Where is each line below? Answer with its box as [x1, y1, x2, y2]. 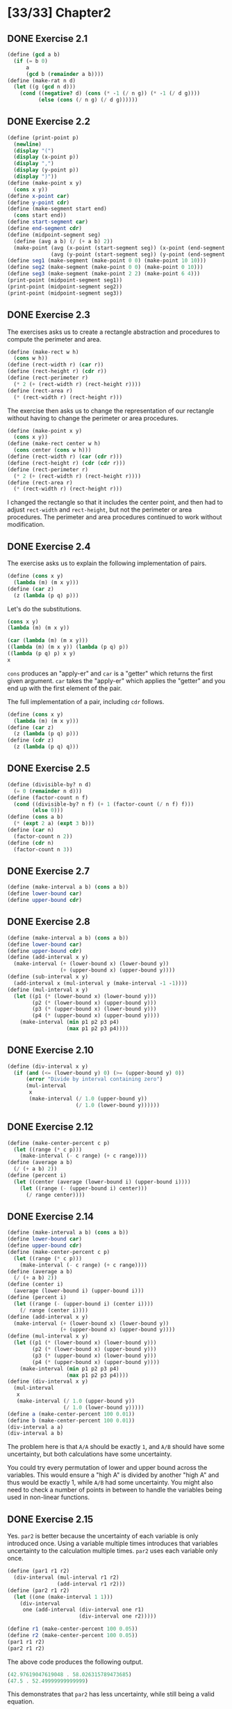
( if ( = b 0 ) [13, 57, 49, 64]
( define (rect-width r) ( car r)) [7, 361, 104, 369]
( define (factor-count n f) [7, 794, 89, 801]
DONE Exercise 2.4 [7, 540, 91, 552]
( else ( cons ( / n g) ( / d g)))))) [38, 96, 138, 104]
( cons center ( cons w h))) [13, 447, 92, 454]
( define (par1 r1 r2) [7, 1568, 70, 1574]
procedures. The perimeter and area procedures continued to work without [7, 513, 222, 521]
